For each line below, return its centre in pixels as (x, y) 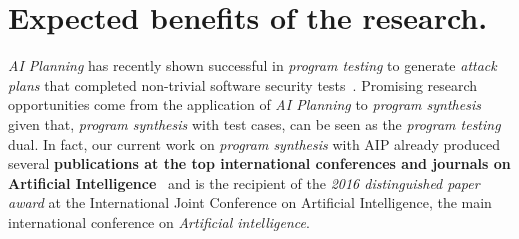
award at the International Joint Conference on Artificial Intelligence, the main (250, 202)
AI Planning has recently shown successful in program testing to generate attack (252, 65)
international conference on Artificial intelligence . (159, 221)
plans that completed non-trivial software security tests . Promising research (243, 84)
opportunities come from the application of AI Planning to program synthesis (244, 104)
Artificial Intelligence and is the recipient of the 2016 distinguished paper (244, 182)
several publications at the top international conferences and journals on (259, 163)
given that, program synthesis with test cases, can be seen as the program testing (254, 123)
